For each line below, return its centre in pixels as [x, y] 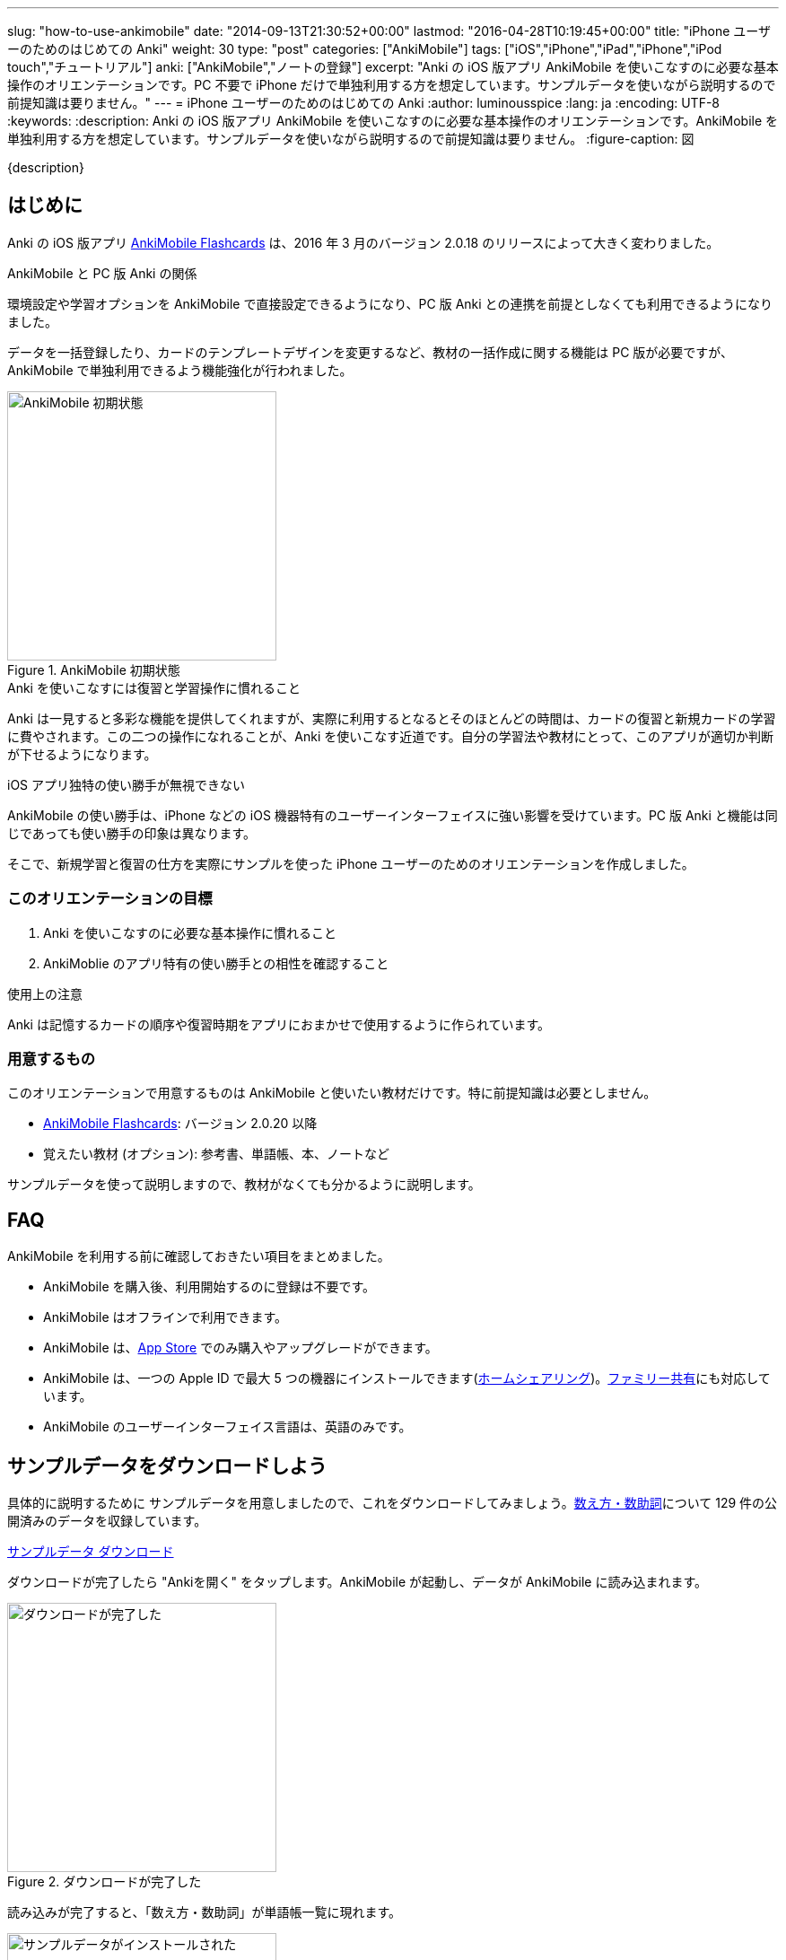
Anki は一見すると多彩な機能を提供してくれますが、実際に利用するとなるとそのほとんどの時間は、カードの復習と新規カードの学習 [392, 718]
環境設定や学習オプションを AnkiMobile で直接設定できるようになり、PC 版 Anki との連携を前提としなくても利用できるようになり [390, 303]
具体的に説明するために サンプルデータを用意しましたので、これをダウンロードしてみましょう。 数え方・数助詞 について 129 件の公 [393, 1503]
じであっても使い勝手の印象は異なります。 [132, 833]
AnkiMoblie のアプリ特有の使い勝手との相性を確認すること [216, 963]
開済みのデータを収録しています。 [107, 1521]
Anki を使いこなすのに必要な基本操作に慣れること [190, 932]
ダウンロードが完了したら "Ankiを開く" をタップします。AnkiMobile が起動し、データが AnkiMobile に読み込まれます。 [358, 1582]
